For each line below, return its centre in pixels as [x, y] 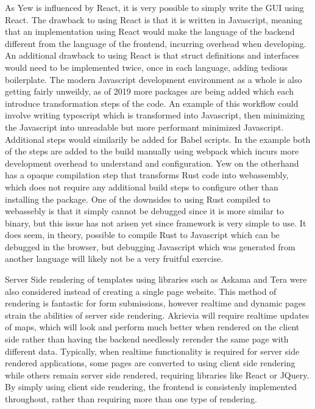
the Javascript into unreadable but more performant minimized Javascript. [144, 127]
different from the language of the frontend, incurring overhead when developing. [156, 43]
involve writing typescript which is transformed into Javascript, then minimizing [155, 115]
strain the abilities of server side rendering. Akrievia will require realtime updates [157, 315]
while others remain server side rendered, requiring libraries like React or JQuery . [157, 375]
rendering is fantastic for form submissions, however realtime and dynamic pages [155, 303]
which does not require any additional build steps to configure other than [142, 186]
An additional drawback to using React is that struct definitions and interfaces [152, 55]
